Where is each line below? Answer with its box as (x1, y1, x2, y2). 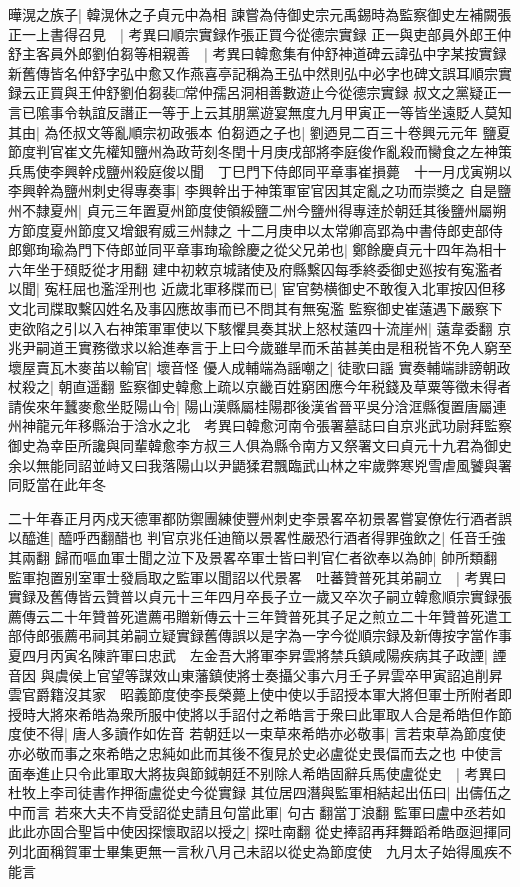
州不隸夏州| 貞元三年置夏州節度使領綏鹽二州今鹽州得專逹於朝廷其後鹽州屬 (8, 199, 493, 220)
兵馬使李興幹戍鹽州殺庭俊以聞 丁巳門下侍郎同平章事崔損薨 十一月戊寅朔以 (8, 160, 512, 181)
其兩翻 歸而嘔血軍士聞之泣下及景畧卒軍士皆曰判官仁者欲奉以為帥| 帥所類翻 (8, 547, 498, 568)
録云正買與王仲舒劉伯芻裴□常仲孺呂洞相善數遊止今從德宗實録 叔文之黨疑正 (8, 82, 498, 103)
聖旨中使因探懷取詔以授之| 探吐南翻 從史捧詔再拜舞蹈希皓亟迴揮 (77, 821, 498, 842)
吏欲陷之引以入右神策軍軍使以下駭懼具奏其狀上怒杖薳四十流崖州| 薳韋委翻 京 (8, 317, 512, 338)
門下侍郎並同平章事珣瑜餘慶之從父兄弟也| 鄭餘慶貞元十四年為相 (77, 239, 493, 260)
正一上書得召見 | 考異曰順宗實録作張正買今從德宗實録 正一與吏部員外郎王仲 (8, 23, 512, 44)
